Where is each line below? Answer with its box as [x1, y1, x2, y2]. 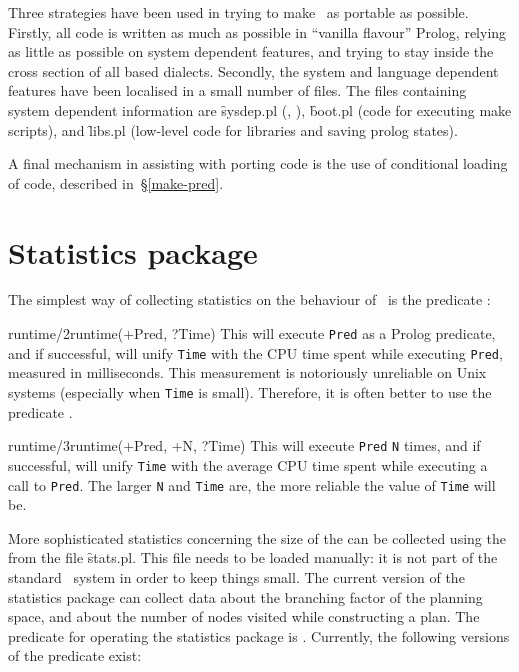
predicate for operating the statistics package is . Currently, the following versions [8, 625, 510, 646]
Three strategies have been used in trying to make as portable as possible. [8, 2, 469, 22]
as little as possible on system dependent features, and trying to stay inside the [8, 41, 494, 62]
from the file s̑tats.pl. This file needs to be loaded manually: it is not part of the [8, 547, 498, 568]
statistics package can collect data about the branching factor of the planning [8, 586, 483, 607]
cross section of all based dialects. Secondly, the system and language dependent [8, 60, 499, 81]
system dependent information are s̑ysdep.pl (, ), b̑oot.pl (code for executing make [8, 99, 512, 120]
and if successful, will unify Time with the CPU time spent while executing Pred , [8, 342, 503, 363]
